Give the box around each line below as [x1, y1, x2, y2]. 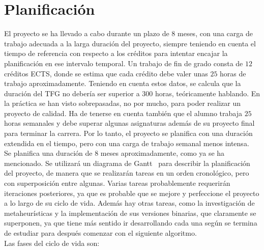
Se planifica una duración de [4, 148, 93, 158]
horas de [220, 68, 246, 78]
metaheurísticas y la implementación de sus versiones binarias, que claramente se [4, 207, 256, 218]
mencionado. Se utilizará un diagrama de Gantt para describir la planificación [4, 157, 250, 168]
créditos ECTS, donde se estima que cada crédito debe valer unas [4, 68, 208, 78]
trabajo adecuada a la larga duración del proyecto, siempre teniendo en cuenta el [4, 38, 256, 48]
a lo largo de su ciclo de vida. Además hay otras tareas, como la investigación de [4, 198, 255, 208]
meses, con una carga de [178, 28, 253, 39]
